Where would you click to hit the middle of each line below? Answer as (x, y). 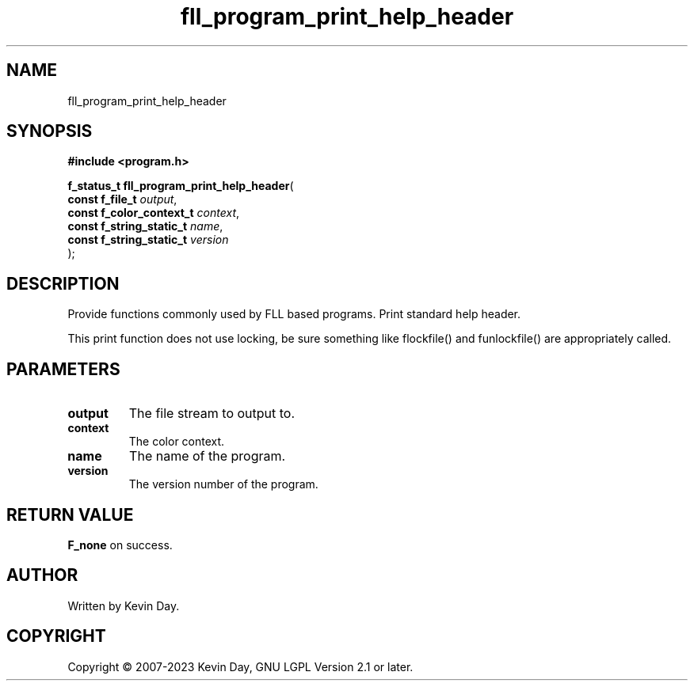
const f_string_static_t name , (145, 226)
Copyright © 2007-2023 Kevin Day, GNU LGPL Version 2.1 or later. (240, 666)
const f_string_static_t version (148, 240)
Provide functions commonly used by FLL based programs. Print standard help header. (294, 314)
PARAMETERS (63, 369)
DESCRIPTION (63, 283)
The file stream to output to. (212, 414)
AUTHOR (42, 575)
